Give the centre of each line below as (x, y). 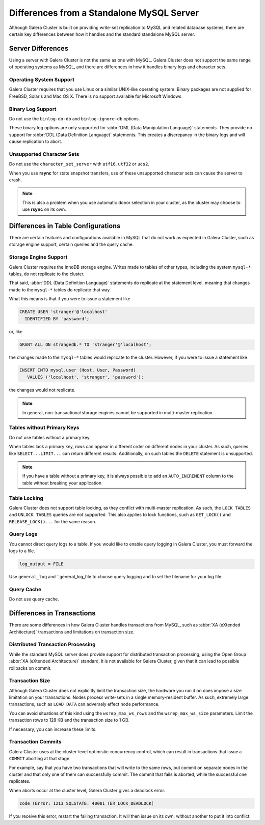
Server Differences (39, 48)
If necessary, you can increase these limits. (53, 729)
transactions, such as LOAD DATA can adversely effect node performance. (84, 704)
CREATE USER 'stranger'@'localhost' (64, 312)
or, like (16, 331)
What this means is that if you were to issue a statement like (70, 299)
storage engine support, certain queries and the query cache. (71, 244)
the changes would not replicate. (42, 390)
